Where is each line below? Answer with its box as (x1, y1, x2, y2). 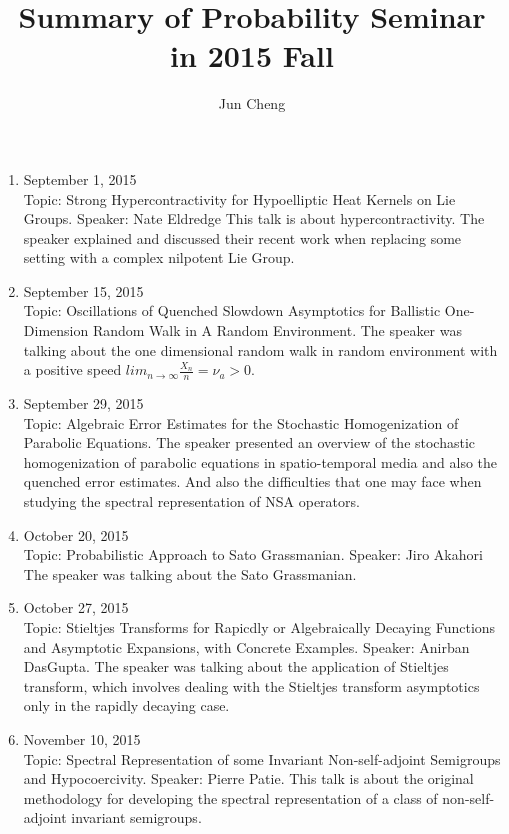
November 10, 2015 (23, 728, 141, 749)
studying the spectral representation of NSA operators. (23, 491, 360, 512)
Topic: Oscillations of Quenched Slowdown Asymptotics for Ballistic (23, 300, 441, 321)
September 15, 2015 (23, 280, 144, 301)
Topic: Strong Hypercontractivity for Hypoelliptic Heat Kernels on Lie (23, 188, 456, 209)
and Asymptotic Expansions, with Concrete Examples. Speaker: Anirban (23, 636, 470, 657)
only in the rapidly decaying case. (23, 695, 230, 716)
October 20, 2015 (23, 524, 129, 545)
